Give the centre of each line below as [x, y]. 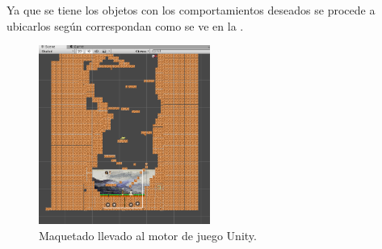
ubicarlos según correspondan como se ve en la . [125, 25]
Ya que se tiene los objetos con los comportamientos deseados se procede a [191, 10]
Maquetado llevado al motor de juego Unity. [148, 235]
